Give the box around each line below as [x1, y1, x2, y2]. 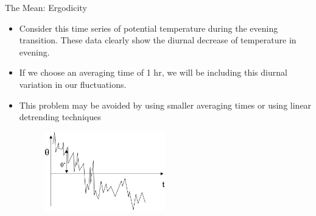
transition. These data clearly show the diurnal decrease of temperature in [19, 34, 297, 46]
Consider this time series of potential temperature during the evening [19, 21, 278, 34]
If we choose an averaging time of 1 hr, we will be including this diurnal [19, 66, 287, 79]
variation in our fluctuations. [19, 77, 127, 90]
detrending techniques [19, 110, 101, 123]
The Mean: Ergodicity [5, 1, 87, 13]
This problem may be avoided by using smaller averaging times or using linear [19, 98, 312, 111]
